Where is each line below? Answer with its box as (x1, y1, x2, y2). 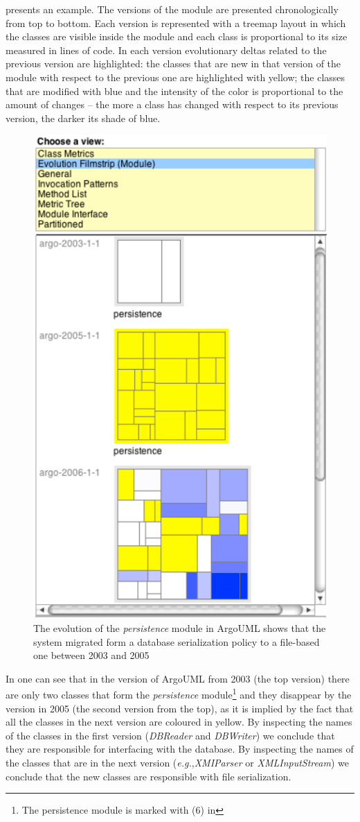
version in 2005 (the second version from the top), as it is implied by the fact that (6, 701, 354, 715)
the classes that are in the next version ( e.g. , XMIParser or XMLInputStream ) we (6, 755, 349, 770)
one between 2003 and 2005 (33, 648, 150, 662)
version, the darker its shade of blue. (6, 110, 161, 125)
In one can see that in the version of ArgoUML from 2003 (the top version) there (6, 671, 350, 685)
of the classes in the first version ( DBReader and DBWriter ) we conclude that (6, 728, 335, 742)
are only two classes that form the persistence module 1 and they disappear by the (6, 685, 352, 702)
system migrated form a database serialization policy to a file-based (33, 634, 320, 649)
